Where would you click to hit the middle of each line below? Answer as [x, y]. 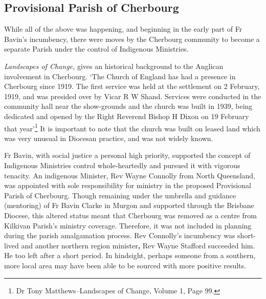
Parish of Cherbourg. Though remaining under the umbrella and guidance [120, 195]
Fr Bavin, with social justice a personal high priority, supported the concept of [127, 155]
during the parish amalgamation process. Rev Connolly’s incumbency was [120, 235]
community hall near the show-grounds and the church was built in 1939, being [128, 106]
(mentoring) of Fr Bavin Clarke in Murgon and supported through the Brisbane [129, 205]
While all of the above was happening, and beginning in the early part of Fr [123, 29]
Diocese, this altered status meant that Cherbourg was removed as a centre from [130, 215]
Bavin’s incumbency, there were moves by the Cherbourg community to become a [132, 39]
